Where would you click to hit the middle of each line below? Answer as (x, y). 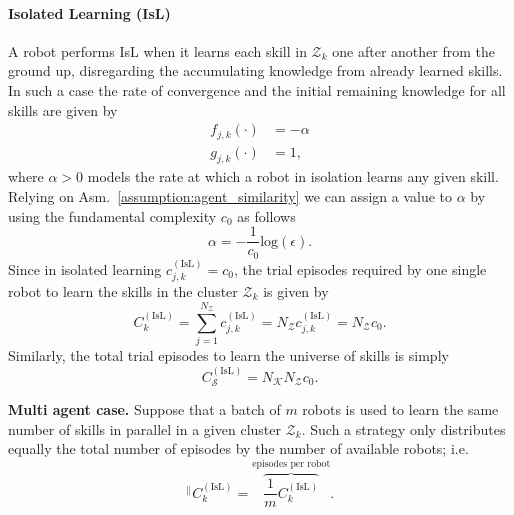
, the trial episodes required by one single (360, 268)
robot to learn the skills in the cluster (123, 291)
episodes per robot (291, 464)
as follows (266, 215)
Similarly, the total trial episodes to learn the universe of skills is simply (228, 355)
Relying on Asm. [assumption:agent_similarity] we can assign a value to (230, 196)
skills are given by (63, 109)
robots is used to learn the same (400, 408)
